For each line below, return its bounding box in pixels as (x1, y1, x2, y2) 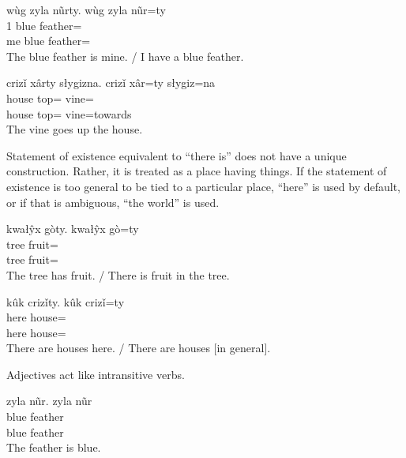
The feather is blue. (6, 439, 101, 456)
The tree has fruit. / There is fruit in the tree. (6, 266, 230, 283)
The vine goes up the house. (6, 121, 143, 137)
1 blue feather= (6, 17, 82, 33)
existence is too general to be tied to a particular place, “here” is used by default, (6, 178, 400, 194)
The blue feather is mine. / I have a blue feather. (6, 47, 244, 64)
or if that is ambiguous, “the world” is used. (6, 193, 220, 210)
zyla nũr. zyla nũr (6, 392, 92, 409)
